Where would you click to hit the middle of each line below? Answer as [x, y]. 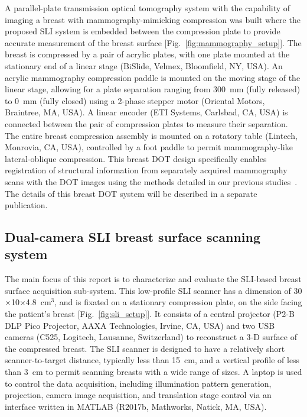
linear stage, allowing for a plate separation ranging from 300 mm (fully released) [153, 89]
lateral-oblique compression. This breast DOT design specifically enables [136, 158]
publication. [26, 205]
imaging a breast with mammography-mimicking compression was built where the [153, 19]
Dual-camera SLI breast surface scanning [133, 237]
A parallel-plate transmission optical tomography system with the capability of [148, 8]
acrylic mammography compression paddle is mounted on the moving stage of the [153, 77]
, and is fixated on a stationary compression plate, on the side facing [178, 302]
